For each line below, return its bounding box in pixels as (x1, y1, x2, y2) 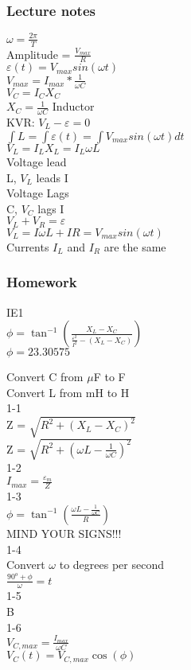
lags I (37, 200, 64, 216)
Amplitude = (6, 45, 71, 62)
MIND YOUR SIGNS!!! (6, 524, 122, 541)
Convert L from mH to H (6, 384, 130, 400)
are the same (103, 238, 166, 255)
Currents (6, 238, 49, 255)
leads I (36, 169, 68, 185)
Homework (6, 272, 77, 292)
